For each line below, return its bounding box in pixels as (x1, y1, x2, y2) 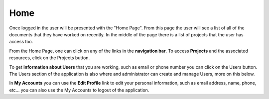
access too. (9, 39, 33, 45)
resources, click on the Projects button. (9, 55, 90, 61)
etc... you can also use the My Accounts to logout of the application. (9, 87, 149, 93)
